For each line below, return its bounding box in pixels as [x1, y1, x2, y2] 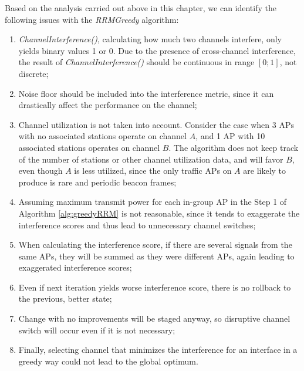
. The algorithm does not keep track [168, 141, 299, 153]
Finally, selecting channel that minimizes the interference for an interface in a [18, 343, 298, 356]
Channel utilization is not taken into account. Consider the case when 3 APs [18, 118, 294, 130]
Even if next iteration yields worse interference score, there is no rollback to [18, 281, 291, 293]
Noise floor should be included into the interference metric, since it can [18, 87, 274, 99]
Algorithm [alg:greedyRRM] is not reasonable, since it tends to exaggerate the [18, 207, 300, 219]
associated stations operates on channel [18, 141, 160, 153]
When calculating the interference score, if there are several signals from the [18, 238, 292, 251]
